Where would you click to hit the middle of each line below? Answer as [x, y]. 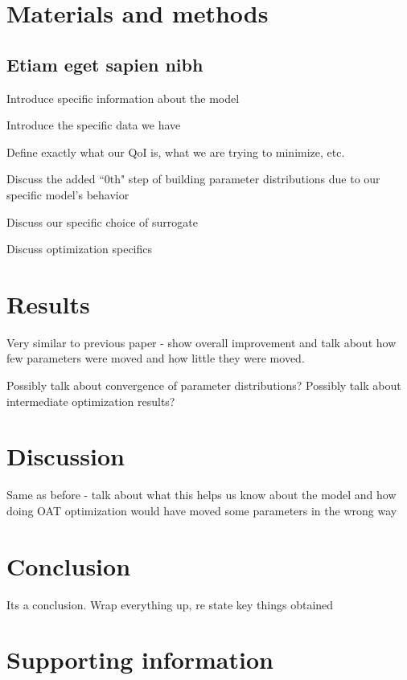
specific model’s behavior [68, 194]
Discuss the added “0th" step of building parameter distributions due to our [193, 179]
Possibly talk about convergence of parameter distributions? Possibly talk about [204, 385]
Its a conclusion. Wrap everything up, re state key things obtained [170, 604]
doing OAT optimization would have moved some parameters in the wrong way [202, 510]
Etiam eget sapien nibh [105, 64]
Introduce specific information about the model [123, 98]
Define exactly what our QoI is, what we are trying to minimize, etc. [176, 152]
